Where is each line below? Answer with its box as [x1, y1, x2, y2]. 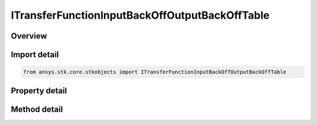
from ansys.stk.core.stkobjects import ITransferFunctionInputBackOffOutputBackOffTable [23, 69, 287, 75]
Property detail [11, 85, 68, 96]
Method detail [11, 104, 63, 114]
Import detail [11, 50, 59, 60]
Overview [11, 31, 48, 41]
